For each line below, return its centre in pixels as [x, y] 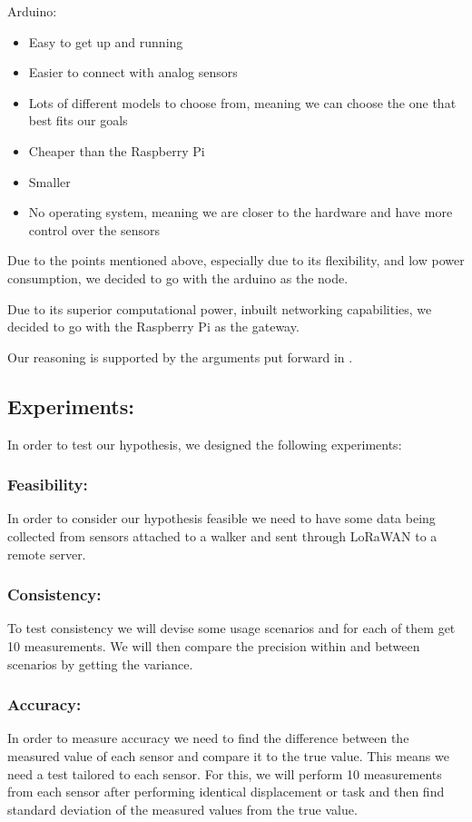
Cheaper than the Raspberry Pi [117, 150]
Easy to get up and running [106, 41]
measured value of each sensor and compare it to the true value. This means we [228, 755]
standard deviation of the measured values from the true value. [182, 809]
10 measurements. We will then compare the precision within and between [214, 645]
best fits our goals [78, 120]
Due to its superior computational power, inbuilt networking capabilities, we [220, 308]
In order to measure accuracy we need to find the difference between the [208, 738]
